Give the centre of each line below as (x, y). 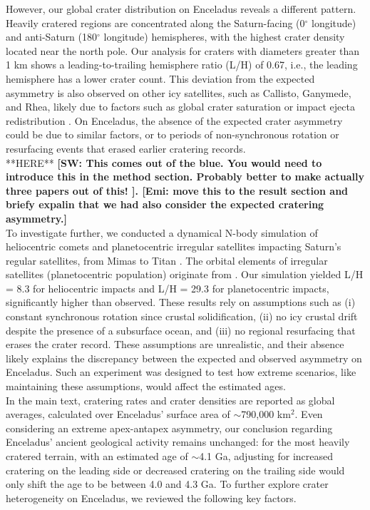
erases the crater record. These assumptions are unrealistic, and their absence (175, 344)
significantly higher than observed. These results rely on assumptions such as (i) (181, 302)
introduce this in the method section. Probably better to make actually (185, 177)
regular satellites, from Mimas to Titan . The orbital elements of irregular (167, 260)
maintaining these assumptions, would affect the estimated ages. (146, 386)
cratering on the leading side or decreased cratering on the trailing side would (175, 470)
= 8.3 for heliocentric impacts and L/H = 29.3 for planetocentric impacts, (168, 288)
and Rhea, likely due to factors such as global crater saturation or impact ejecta (180, 107)
